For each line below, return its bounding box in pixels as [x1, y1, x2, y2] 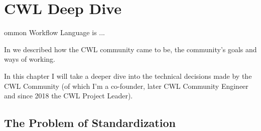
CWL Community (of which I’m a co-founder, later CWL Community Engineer [4, 80, 248, 91]
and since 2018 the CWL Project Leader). [4, 90, 133, 101]
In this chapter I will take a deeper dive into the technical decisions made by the [4, 70, 252, 81]
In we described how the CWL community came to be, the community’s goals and [4, 44, 257, 54]
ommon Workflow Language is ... [4, 27, 105, 38]
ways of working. [4, 54, 56, 64]
